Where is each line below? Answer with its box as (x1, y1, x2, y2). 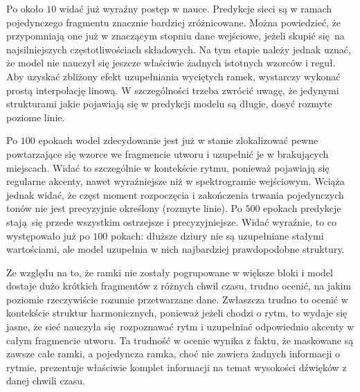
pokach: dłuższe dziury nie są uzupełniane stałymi (110, 228, 324, 242)
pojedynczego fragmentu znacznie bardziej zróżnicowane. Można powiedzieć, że (6, 15, 341, 29)
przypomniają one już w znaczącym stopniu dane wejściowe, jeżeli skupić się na (6, 28, 345, 43)
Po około (6, 1, 44, 15)
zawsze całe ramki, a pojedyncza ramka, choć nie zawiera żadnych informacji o (6, 346, 341, 361)
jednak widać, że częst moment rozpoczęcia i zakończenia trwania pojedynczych (6, 187, 344, 202)
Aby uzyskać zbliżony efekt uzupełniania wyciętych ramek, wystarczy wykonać (6, 69, 341, 83)
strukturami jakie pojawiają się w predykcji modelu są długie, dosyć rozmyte (6, 96, 332, 111)
